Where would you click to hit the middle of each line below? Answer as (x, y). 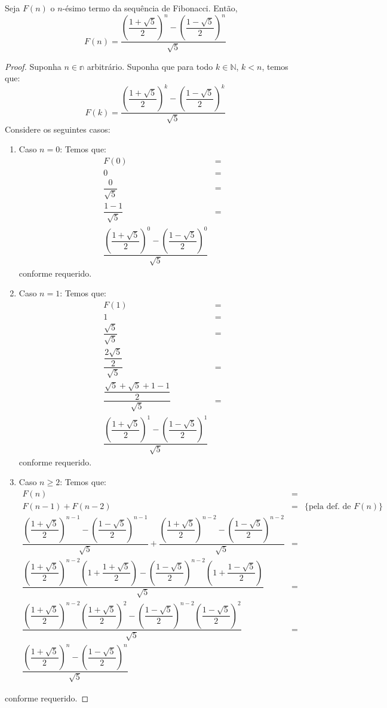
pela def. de (330, 507)
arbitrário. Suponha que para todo (150, 66)
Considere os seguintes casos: (58, 129)
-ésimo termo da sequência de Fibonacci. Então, (150, 8)
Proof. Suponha (33, 66)
